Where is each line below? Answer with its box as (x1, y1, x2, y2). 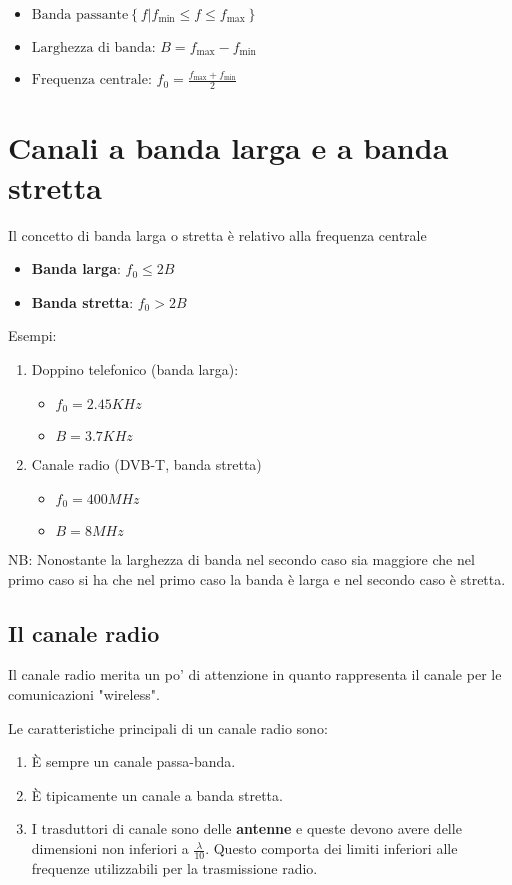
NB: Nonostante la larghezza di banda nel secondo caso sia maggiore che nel (8, 549, 475, 570)
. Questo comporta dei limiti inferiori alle (205, 838, 458, 859)
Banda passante (31, 8, 129, 22)
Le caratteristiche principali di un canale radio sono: (8, 717, 328, 738)
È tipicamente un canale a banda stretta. (31, 784, 283, 805)
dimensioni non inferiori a (31, 838, 189, 859)
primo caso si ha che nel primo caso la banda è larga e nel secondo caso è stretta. (8, 568, 506, 589)
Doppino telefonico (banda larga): (31, 358, 239, 379)
